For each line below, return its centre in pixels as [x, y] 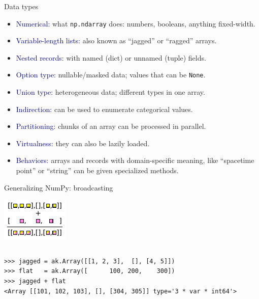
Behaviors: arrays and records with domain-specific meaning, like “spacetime [135, 160]
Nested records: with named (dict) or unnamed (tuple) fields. [111, 57]
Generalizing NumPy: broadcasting [59, 187]
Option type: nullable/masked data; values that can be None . [111, 75]
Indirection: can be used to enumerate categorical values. [104, 109]
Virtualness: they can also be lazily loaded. [83, 143]
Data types [21, 6]
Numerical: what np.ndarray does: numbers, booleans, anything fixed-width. [136, 23]
